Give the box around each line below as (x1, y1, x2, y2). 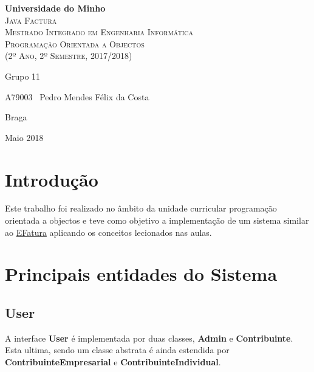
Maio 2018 (5, 131, 44, 143)
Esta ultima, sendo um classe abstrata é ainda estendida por (5, 343, 230, 356)
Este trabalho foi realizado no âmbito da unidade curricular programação (5, 202, 277, 215)
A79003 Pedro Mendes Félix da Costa (5, 90, 149, 103)
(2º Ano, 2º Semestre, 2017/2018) (5, 49, 132, 62)
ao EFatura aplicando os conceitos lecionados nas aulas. (5, 226, 212, 238)
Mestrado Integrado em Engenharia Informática (5, 26, 194, 38)
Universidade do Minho (5, 2, 106, 14)
